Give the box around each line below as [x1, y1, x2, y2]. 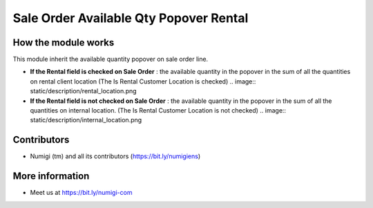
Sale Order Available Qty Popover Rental [12, 10, 249, 26]
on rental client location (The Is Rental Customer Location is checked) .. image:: [30, 77, 256, 86]
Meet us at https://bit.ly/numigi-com [30, 189, 133, 197]
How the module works [12, 37, 115, 48]
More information [12, 170, 90, 182]
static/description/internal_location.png [30, 116, 142, 124]
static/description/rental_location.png [30, 87, 137, 95]
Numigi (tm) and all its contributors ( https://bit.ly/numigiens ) [30, 152, 201, 160]
